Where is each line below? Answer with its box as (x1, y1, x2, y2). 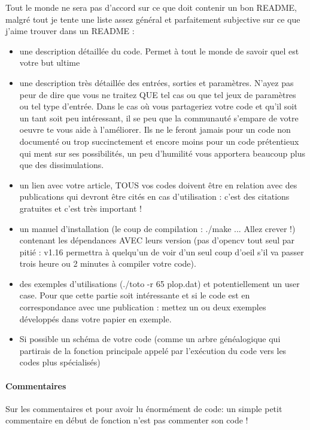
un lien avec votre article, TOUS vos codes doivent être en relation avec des (19, 178, 297, 191)
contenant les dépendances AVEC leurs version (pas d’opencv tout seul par (19, 234, 295, 246)
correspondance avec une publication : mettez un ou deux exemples (19, 301, 266, 313)
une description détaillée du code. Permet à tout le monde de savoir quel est (19, 44, 299, 57)
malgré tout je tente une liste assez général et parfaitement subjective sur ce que (5, 13, 300, 25)
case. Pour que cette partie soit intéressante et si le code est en (19, 289, 250, 301)
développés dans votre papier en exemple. (19, 312, 172, 325)
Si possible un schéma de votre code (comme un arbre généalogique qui (19, 333, 281, 345)
